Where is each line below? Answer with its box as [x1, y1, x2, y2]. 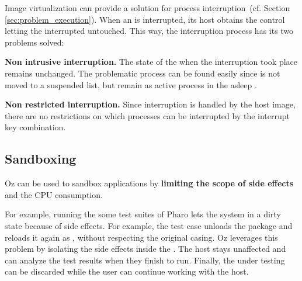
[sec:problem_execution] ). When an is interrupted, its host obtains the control [5, 13, 285, 25]
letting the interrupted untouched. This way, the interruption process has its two [5, 25, 294, 37]
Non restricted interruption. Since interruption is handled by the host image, [5, 98, 296, 110]
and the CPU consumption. [5, 188, 103, 200]
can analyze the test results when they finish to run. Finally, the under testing [5, 254, 285, 266]
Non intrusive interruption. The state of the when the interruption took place [5, 55, 298, 68]
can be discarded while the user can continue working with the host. [5, 265, 249, 277]
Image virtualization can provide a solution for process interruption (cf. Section [5, 2, 290, 13]
